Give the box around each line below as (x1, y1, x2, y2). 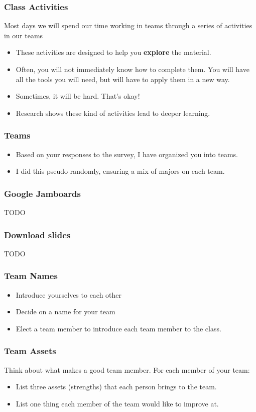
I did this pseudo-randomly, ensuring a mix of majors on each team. (16, 166, 225, 176)
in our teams (4, 30, 43, 40)
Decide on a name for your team (16, 306, 115, 317)
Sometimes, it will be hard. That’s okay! (16, 91, 140, 101)
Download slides (4, 228, 71, 241)
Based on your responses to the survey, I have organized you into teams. (16, 149, 238, 159)
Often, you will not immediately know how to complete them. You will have (16, 64, 249, 74)
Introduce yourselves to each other (16, 289, 122, 300)
